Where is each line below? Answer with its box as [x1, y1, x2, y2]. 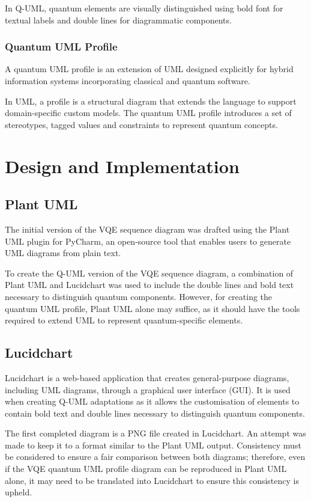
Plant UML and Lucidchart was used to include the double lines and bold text [5, 278, 294, 291]
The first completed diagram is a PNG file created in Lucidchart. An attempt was [5, 427, 306, 439]
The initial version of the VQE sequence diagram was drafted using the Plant [5, 222, 290, 235]
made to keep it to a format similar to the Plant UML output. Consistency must [5, 438, 301, 451]
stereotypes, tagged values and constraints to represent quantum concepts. [5, 118, 278, 130]
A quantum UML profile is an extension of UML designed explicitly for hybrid [5, 63, 294, 75]
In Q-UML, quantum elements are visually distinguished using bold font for [5, 2, 283, 14]
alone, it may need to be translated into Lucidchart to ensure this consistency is [5, 474, 299, 486]
